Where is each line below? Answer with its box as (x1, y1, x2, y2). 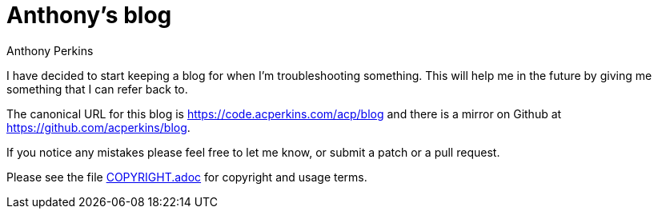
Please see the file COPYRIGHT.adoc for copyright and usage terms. (6, 169, 367, 184)
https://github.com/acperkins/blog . (6, 120, 191, 134)
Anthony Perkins (6, 43, 94, 58)
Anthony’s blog (6, 2, 172, 29)
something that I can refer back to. (6, 82, 188, 96)
